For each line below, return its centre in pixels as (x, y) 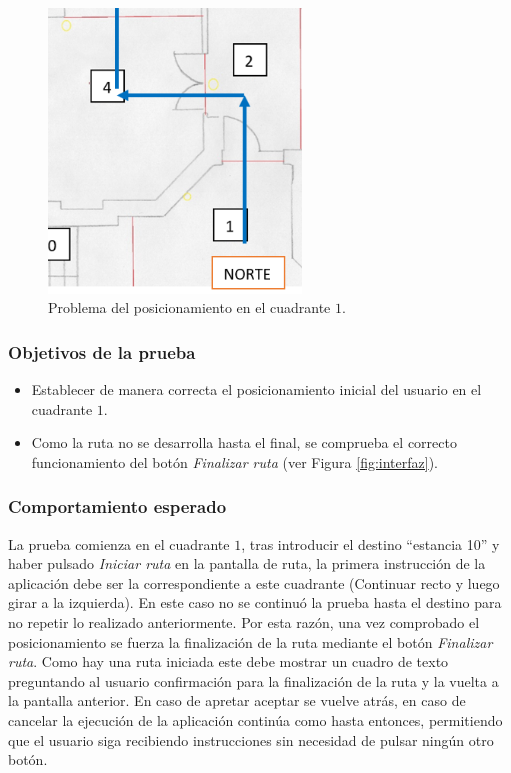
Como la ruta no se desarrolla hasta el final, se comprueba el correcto (244, 442)
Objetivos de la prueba (102, 351)
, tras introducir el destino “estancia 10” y (370, 543)
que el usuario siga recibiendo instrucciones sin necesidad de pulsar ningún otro (251, 739)
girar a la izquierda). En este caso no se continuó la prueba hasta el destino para (255, 602)
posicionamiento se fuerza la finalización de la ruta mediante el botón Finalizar (250, 641)
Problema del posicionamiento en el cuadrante (189, 307)
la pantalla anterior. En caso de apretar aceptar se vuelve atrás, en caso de (237, 700)
